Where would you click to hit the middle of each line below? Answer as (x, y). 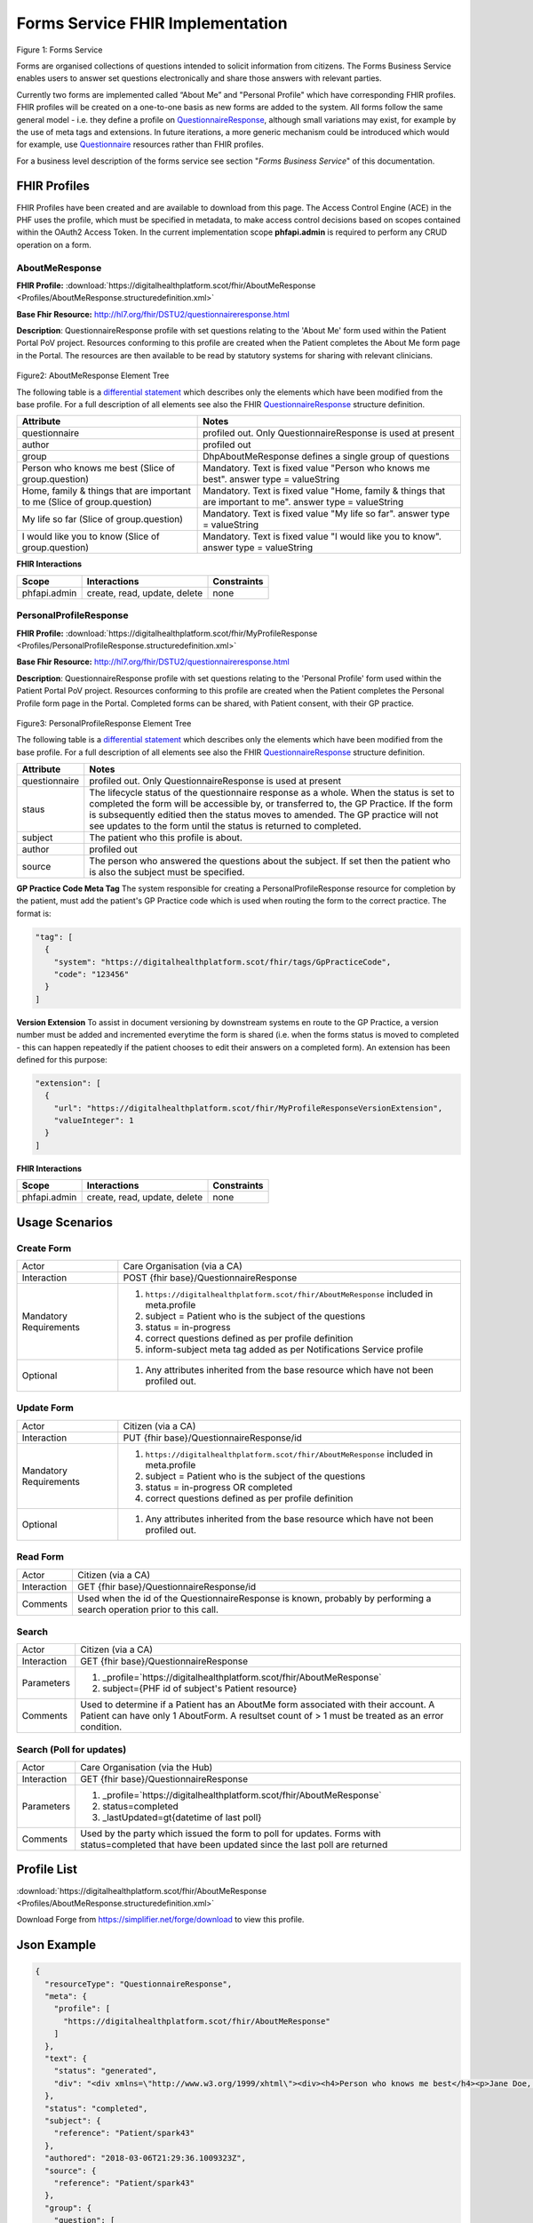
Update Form (45, 1408)
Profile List (47, 1870)
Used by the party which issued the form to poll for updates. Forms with (231, 1834)
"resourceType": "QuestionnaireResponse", (139, 1984)
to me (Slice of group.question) (87, 502)
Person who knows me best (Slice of (98, 469)
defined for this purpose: (62, 1059)
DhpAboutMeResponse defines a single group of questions (326, 456)
